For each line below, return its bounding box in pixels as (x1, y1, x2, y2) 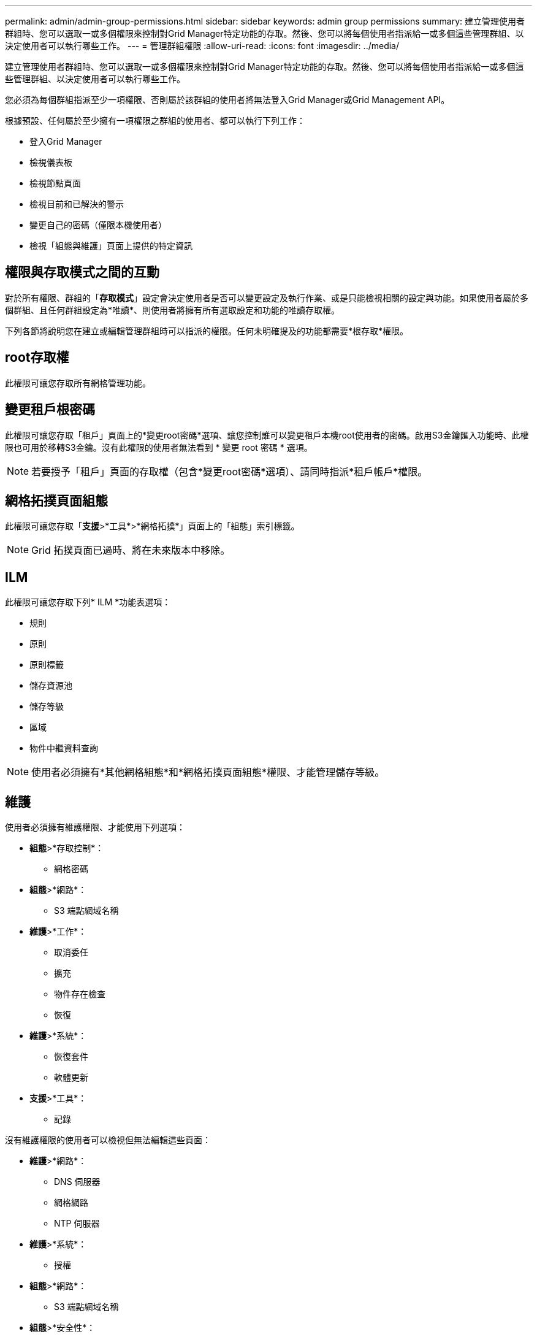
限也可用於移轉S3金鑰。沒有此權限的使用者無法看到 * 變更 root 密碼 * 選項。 (5, 442, 313, 453)
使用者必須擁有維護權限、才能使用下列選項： (5, 822, 185, 833)
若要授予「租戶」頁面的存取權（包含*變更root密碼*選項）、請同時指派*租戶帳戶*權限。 (31, 465, 428, 478)
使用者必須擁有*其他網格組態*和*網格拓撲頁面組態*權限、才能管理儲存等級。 (31, 766, 385, 779)
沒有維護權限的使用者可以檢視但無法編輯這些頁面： (5, 1135, 211, 1146)
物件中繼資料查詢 (29, 743, 98, 754)
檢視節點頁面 (29, 178, 81, 188)
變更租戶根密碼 (5, 402, 95, 418)
